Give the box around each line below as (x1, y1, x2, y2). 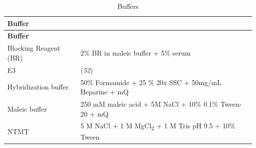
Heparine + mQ (80, 87, 129, 97)
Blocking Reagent (7, 43, 61, 53)
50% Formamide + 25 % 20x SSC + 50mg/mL (80, 77, 222, 87)
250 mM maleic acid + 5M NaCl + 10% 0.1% (80, 99, 218, 109)
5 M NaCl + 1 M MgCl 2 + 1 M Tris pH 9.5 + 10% (80, 120, 235, 132)
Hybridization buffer (7, 82, 69, 92)
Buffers (117, 1, 139, 11)
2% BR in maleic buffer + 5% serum (80, 48, 191, 58)
